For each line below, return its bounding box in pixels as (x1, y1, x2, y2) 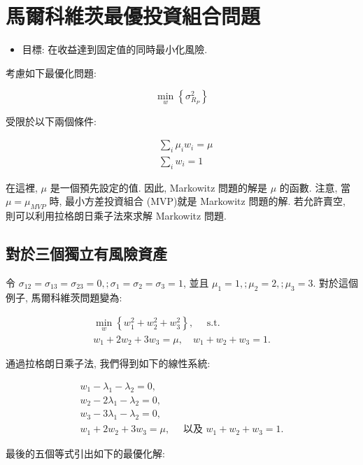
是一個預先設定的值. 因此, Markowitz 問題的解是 (50, 180, 268, 194)
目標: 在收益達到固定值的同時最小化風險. (22, 42, 208, 57)
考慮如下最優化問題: (6, 65, 97, 80)
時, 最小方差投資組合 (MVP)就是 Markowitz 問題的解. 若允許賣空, (49, 194, 346, 208)
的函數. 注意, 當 (279, 180, 350, 194)
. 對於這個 (313, 275, 358, 289)
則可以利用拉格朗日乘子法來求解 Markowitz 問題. (6, 208, 227, 223)
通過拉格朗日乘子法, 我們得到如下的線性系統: (6, 356, 211, 371)
